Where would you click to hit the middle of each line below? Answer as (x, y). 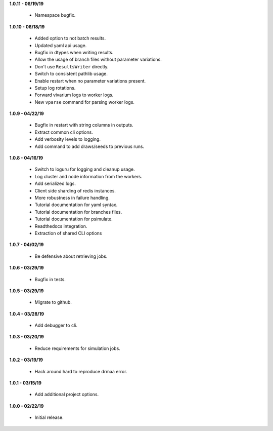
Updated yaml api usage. (61, 45)
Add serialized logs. (55, 184)
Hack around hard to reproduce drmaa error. (81, 371)
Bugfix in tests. (50, 279)
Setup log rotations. (55, 88)
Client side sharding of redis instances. (75, 190)
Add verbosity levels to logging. (68, 139)
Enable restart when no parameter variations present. (90, 81)
